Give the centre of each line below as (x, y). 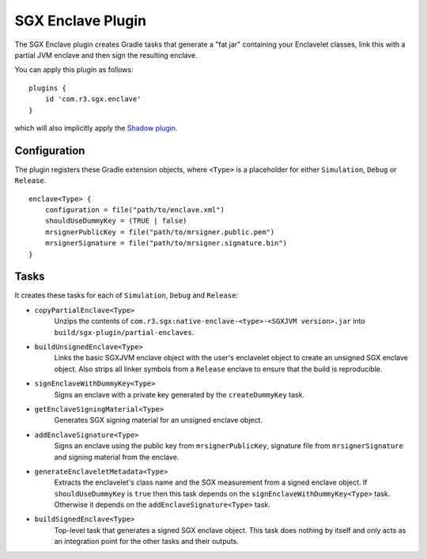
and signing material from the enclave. (117, 457)
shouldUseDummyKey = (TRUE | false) (116, 221)
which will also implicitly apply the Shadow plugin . (96, 127)
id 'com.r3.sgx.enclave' (93, 99)
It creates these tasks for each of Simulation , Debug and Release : (127, 295)
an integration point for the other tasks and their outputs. (146, 542)
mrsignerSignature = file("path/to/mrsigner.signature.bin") (166, 243)
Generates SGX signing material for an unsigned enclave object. (159, 420)
